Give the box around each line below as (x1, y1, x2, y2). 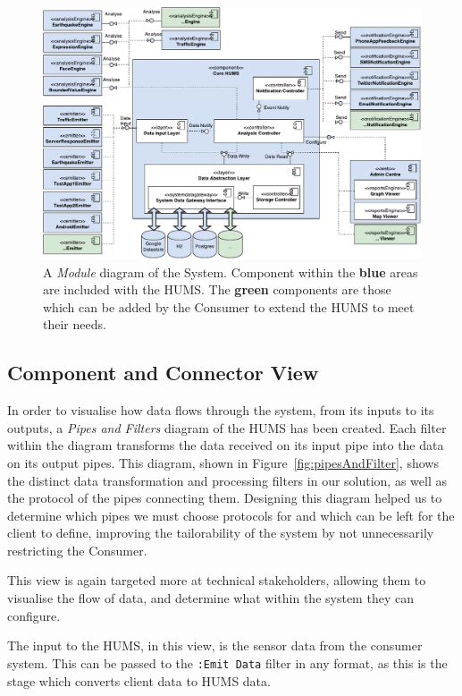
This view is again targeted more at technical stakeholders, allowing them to (7, 571, 426, 590)
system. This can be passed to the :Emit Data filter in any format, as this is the (7, 653, 448, 672)
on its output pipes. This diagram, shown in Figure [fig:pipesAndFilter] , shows (7, 453, 439, 471)
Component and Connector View (7, 359, 319, 386)
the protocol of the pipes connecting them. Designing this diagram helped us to (7, 488, 442, 507)
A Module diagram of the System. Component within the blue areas (43, 262, 418, 281)
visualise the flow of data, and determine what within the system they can (7, 589, 414, 607)
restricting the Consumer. (7, 540, 147, 559)
